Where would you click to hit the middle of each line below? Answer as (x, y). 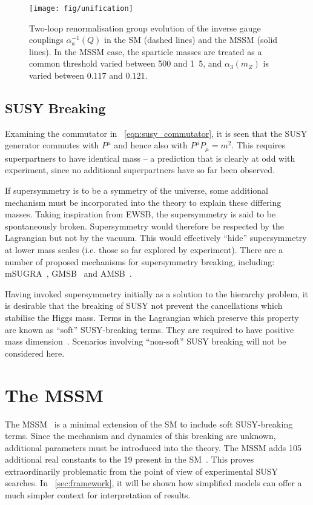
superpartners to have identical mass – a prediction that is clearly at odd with (150, 158)
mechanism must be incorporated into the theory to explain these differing (143, 202)
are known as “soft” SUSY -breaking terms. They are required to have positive (150, 329)
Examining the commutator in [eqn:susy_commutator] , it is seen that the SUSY (156, 133)
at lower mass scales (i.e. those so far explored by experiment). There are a (144, 250)
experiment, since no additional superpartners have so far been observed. (140, 170)
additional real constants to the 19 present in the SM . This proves (130, 459)
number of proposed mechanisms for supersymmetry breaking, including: (140, 261)
